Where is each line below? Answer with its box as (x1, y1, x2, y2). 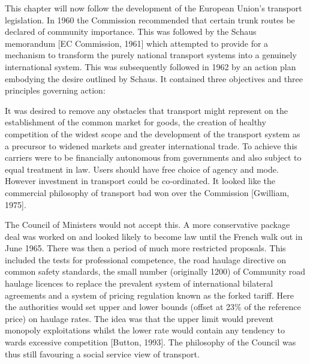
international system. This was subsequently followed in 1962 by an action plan (5, 60, 296, 73)
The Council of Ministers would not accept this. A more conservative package (5, 218, 290, 231)
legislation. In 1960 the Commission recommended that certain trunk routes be (5, 13, 295, 26)
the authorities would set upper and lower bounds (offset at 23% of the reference (5, 300, 301, 313)
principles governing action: (5, 84, 106, 97)
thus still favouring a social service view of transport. (5, 347, 200, 360)
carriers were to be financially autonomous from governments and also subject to (5, 151, 302, 164)
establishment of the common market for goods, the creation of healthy (5, 116, 266, 128)
